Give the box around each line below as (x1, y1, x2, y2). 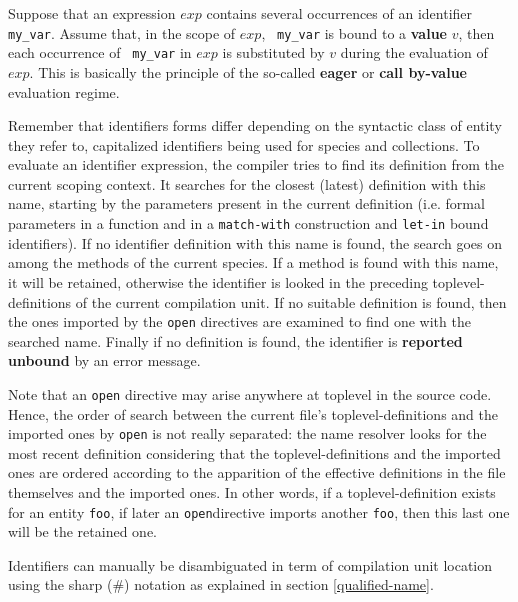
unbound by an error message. (8, 350, 201, 371)
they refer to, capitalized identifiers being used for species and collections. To (8, 134, 480, 155)
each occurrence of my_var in (8, 42, 192, 63)
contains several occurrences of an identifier (206, 3, 473, 23)
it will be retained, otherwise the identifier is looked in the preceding (8, 271, 428, 292)
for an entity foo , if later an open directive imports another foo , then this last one (8, 501, 510, 522)
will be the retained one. (8, 521, 157, 542)
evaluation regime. (8, 81, 120, 102)
